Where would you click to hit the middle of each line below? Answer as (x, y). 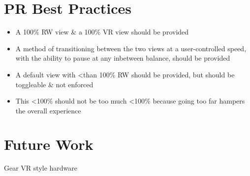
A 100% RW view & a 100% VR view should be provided (102, 32)
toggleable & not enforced (54, 84)
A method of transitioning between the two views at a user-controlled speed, (131, 48)
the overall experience (48, 110)
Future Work (49, 144)
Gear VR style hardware (41, 168)
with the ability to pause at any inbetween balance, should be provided (123, 58)
